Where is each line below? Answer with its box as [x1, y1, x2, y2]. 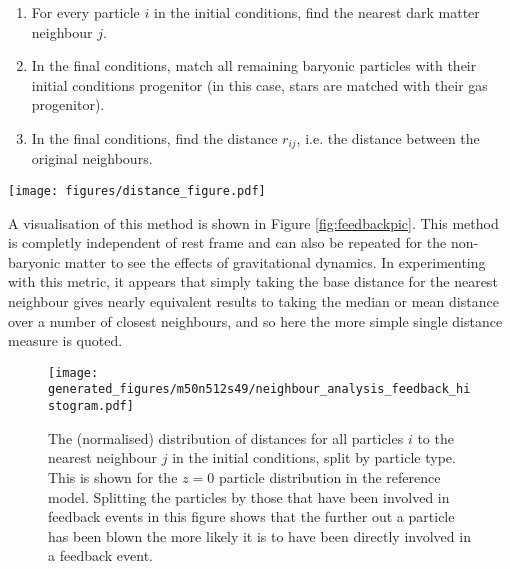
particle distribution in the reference [218, 466, 441, 487]
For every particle [31, 2, 140, 22]
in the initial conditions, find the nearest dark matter [154, 2, 480, 22]
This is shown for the [48, 466, 178, 487]
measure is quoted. [8, 330, 123, 351]
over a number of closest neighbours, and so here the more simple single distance [8, 310, 503, 331]
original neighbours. [31, 148, 153, 169]
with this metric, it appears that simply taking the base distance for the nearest [8, 271, 498, 292]
